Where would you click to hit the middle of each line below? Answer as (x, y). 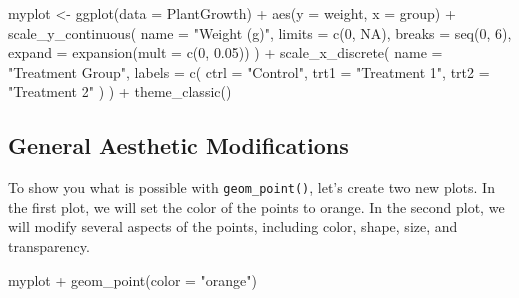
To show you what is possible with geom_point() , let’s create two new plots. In (251, 187)
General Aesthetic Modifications (178, 145)
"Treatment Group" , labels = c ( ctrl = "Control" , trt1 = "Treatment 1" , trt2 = (249, 71)
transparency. (49, 246)
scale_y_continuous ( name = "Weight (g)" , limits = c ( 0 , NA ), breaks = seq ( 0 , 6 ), (260, 32)
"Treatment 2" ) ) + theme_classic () (120, 91)
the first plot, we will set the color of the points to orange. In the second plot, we (256, 206)
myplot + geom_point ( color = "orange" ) (133, 279)
